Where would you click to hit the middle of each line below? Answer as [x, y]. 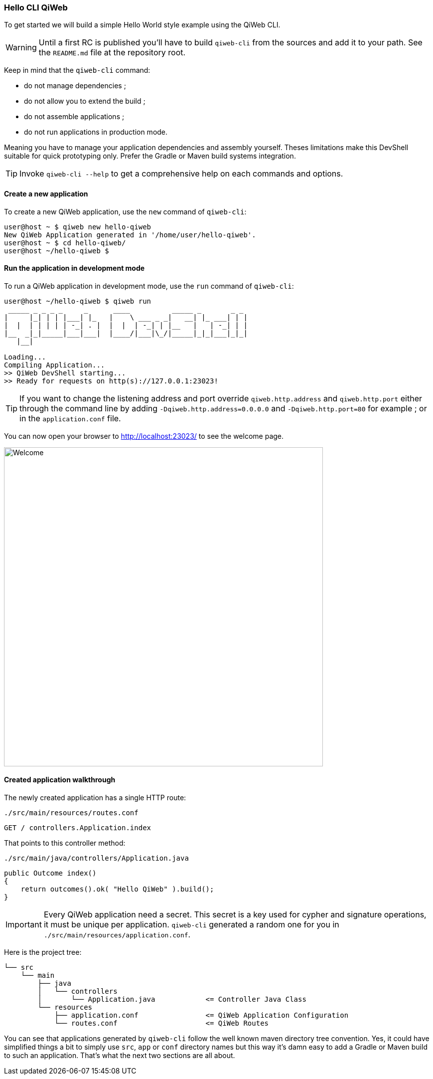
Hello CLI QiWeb [36, 7]
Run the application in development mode [74, 268]
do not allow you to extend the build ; [85, 101]
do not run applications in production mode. [96, 132]
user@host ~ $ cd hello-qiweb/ [65, 243]
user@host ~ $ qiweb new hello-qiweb [78, 227]
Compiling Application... [55, 365]
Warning [21, 48]
